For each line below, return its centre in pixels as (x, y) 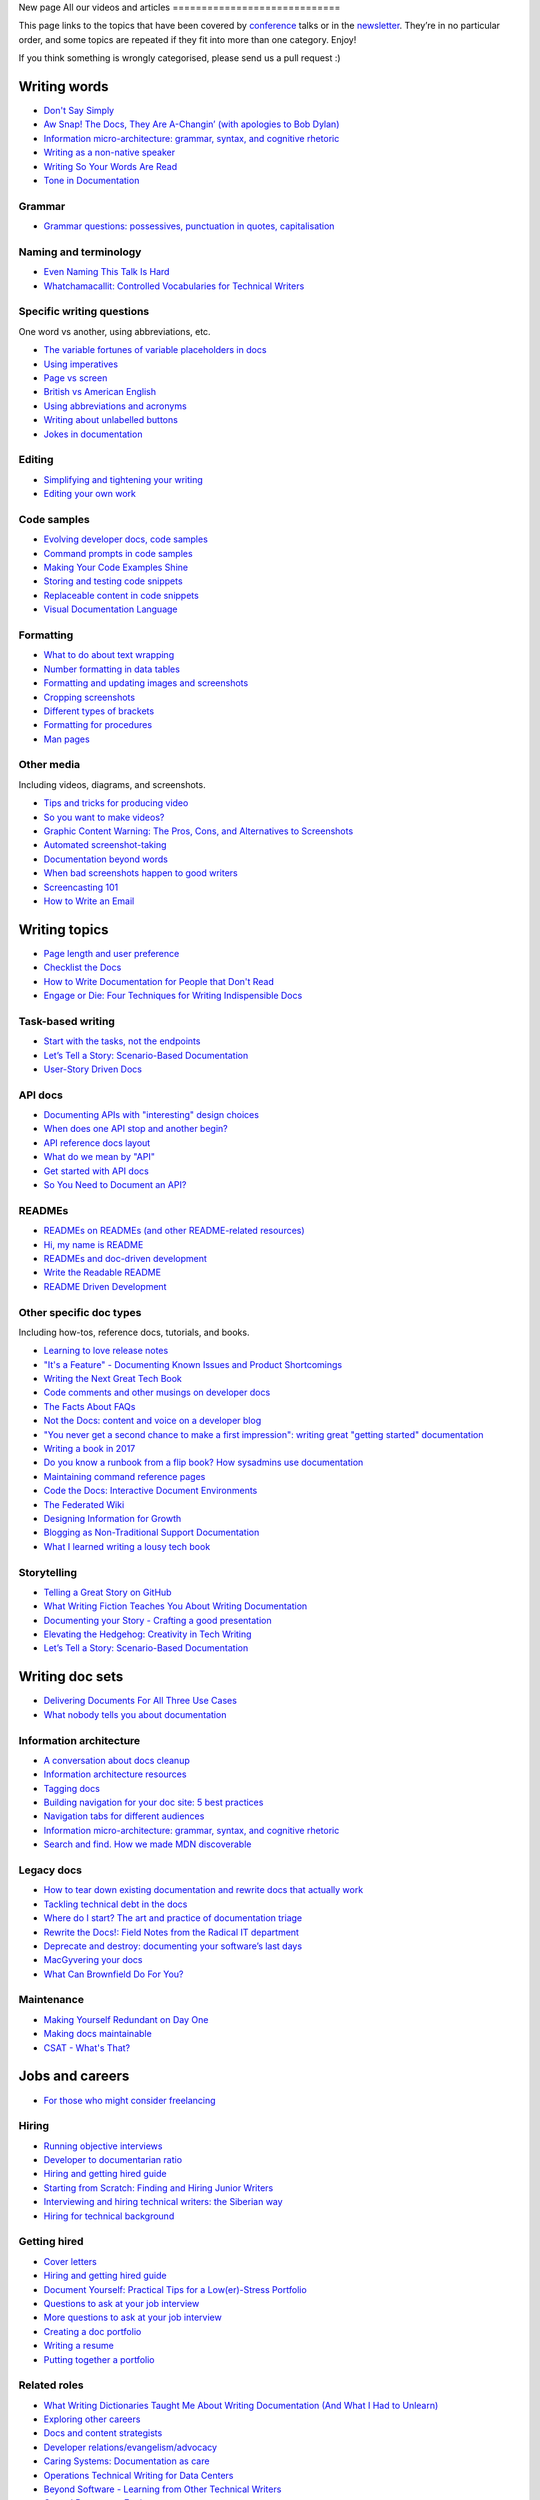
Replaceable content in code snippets (121, 595)
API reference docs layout (97, 1142)
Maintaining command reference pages (124, 1476)
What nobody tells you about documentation (135, 1714)
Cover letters (70, 2261)
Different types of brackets (99, 711)
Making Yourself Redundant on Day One (126, 2019)
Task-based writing (66, 1021)
